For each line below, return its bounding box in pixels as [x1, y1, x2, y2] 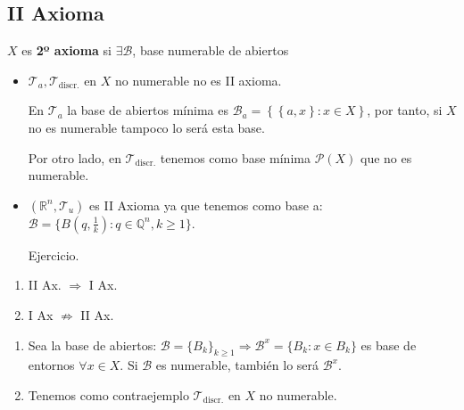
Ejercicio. [28, 245, 79, 264]
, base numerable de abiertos [132, 41, 289, 60]
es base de [360, 335, 417, 354]
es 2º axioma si [21, 41, 112, 60]
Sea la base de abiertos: [28, 335, 157, 354]
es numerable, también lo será [155, 356, 319, 374]
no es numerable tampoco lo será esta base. [28, 118, 265, 136]
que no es [360, 148, 412, 167]
